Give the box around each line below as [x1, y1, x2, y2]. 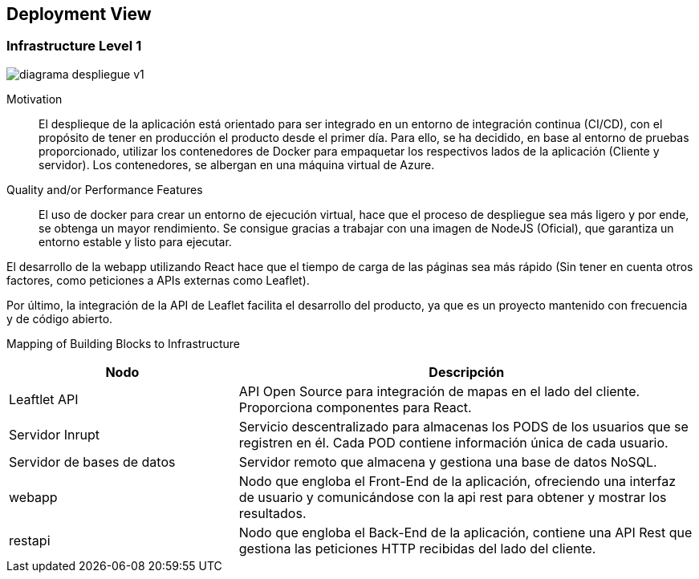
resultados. [238, 504, 307, 521]
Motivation [6, 91, 63, 106]
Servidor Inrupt [9, 426, 100, 443]
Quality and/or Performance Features [6, 182, 203, 196]
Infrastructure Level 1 [6, 38, 142, 55]
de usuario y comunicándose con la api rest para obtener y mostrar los [238, 488, 667, 505]
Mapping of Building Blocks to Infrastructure [6, 336, 240, 350]
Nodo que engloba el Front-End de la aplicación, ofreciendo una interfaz [238, 472, 677, 489]
